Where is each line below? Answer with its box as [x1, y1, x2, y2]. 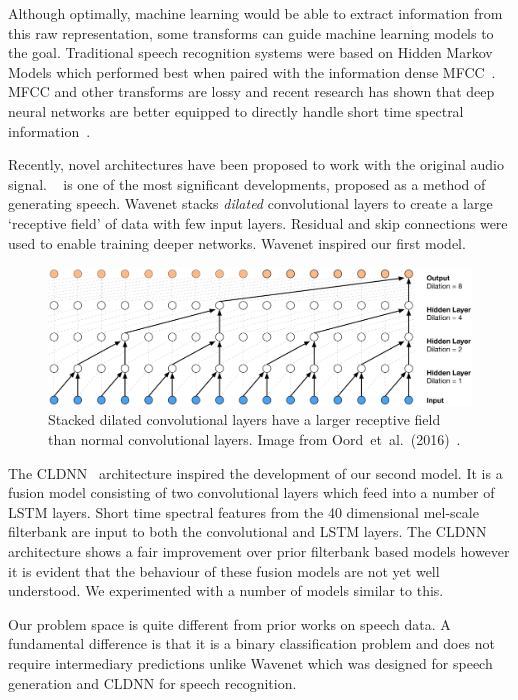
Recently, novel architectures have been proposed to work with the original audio [8, 154, 504, 175]
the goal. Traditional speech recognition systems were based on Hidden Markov [8, 42, 493, 63]
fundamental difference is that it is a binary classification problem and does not [8, 633, 496, 654]
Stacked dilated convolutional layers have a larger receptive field [48, 409, 441, 430]
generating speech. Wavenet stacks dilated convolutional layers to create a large [8, 193, 493, 214]
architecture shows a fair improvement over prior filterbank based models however [8, 540, 510, 561]
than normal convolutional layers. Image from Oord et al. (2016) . [48, 429, 461, 450]
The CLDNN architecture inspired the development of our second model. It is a [8, 462, 503, 483]
